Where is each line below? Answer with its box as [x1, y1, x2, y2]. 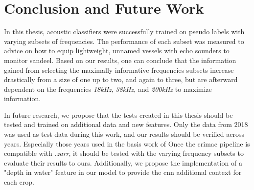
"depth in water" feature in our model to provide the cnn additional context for [4, 167, 242, 177]
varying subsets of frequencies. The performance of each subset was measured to [4, 36, 244, 46]
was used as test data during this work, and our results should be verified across [4, 129, 244, 139]
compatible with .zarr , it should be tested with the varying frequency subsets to [4, 148, 244, 158]
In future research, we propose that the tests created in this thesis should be [4, 109, 233, 120]
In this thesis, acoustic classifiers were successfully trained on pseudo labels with [4, 26, 245, 37]
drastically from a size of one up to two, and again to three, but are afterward [4, 74, 238, 84]
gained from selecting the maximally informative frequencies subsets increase [4, 64, 234, 75]
